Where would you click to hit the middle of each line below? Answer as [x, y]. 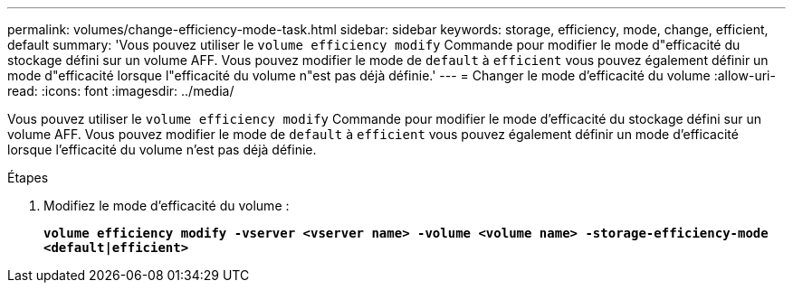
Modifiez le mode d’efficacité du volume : [167, 206]
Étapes [28, 178]
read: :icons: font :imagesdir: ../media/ [121, 91]
